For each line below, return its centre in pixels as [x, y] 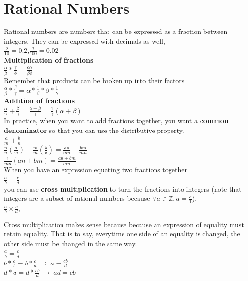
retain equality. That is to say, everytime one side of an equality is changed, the [122, 234]
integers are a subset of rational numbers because [77, 198]
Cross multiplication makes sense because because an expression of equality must [124, 224]
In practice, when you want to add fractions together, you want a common [116, 121]
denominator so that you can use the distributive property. [94, 130]
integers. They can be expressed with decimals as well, [85, 41]
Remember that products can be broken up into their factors [94, 80]
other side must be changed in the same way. [70, 243]
